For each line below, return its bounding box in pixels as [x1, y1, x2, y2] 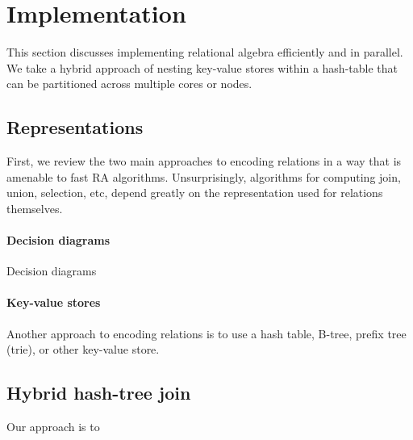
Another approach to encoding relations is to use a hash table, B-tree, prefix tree [6, 325, 407, 342]
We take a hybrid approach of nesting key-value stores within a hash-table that [6, 59, 398, 76]
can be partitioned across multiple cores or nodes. [6, 75, 252, 92]
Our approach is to [6, 418, 100, 435]
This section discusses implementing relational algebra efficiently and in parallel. [6, 44, 403, 61]
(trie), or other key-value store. [6, 341, 160, 358]
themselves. [6, 199, 63, 216]
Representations [6, 115, 144, 140]
